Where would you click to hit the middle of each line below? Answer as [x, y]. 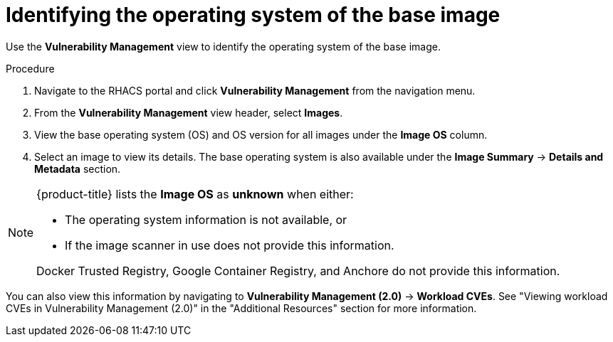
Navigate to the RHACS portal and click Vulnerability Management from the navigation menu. [255, 90]
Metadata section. [78, 169]
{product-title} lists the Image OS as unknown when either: [195, 194]
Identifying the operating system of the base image [253, 15]
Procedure [30, 68]
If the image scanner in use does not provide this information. [230, 245]
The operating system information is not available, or [206, 219]
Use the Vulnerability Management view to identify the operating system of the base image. [223, 46]
